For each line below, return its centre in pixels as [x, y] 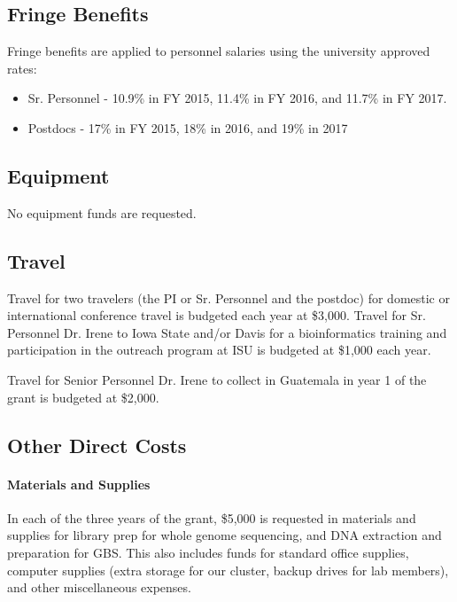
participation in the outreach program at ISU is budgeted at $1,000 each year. [219, 350]
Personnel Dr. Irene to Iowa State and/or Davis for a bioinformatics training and [227, 332]
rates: [22, 68]
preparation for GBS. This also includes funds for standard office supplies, [208, 552]
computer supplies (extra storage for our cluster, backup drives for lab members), [228, 570]
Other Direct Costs [97, 445]
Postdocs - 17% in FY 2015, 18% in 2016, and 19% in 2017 [188, 127]
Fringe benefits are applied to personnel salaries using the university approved [219, 51]
